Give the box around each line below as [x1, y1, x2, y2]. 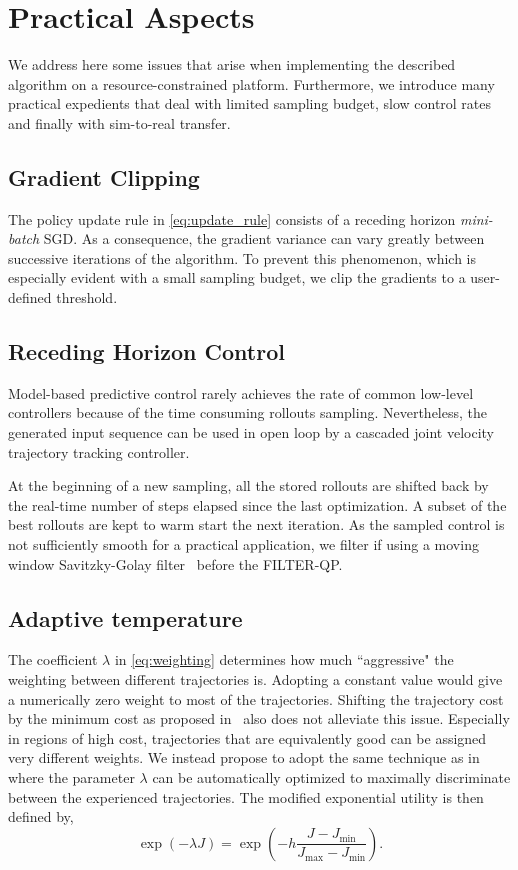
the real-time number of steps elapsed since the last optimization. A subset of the [8, 494, 507, 515]
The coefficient [8, 649, 98, 670]
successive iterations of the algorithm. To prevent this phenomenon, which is [8, 247, 477, 268]
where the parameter [8, 766, 135, 787]
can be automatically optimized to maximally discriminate [152, 766, 511, 787]
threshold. [56, 287, 118, 308]
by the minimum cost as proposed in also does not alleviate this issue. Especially [8, 708, 510, 729]
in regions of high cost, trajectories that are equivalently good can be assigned [8, 727, 487, 748]
